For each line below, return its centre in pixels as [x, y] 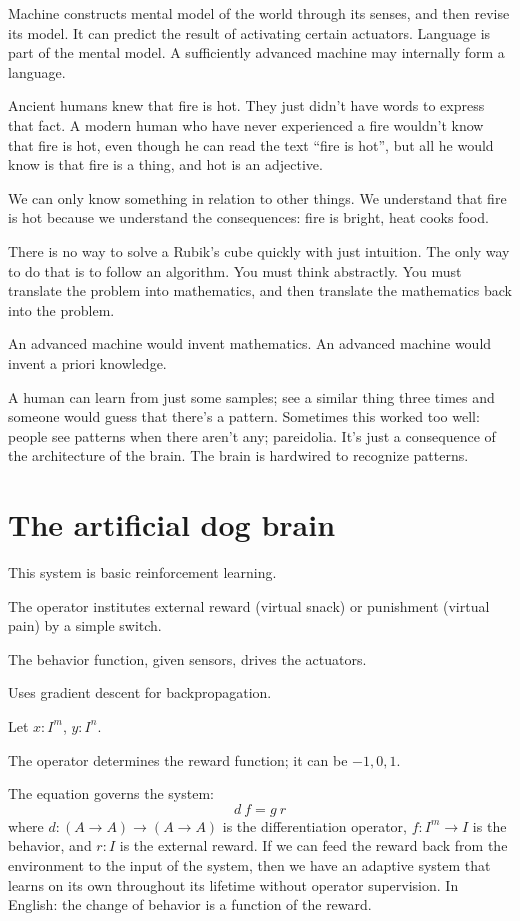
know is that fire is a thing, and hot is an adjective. [165, 164]
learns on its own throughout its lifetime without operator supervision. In [233, 884]
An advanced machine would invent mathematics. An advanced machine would [250, 343]
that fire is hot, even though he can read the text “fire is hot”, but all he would [251, 144]
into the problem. [61, 309]
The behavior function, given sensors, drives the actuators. [187, 658]
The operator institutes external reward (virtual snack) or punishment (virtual [249, 605]
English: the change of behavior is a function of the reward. [190, 904]
